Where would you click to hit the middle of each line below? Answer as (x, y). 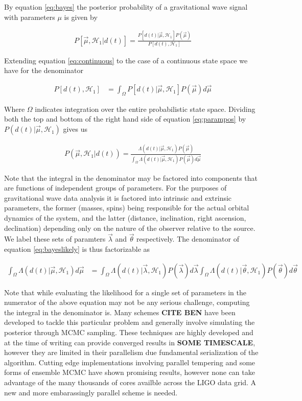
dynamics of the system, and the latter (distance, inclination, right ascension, (125, 218)
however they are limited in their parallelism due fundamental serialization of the (131, 352)
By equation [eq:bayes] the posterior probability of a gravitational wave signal (126, 7)
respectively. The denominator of (188, 239)
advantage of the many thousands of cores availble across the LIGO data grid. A (130, 382)
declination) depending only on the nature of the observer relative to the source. (130, 228)
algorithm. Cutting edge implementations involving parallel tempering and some (130, 362)
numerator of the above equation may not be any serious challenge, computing (127, 302)
